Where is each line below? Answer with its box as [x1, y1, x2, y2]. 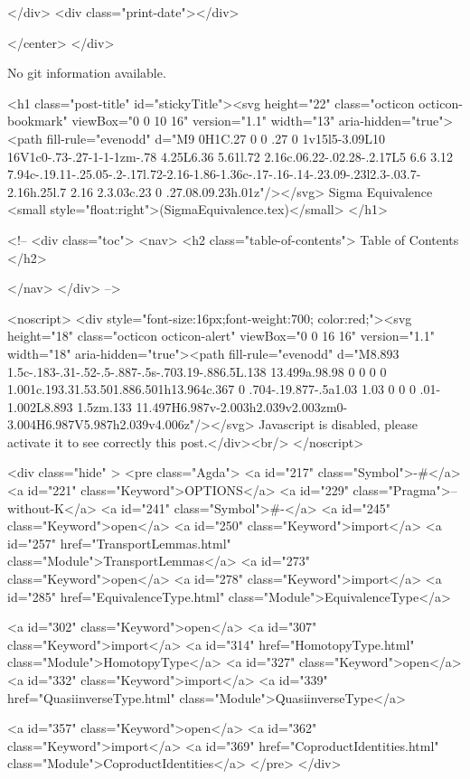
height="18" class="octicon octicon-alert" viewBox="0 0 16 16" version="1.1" [7, 326, 435, 345]
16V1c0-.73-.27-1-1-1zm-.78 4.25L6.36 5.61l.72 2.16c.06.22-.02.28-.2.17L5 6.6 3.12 [7, 146, 454, 165]
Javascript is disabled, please [258, 415, 418, 434]
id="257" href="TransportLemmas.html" [7, 533, 231, 552]
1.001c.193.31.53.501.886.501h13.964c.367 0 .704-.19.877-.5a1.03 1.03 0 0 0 [7, 380, 416, 399]
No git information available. [7, 63, 166, 82]
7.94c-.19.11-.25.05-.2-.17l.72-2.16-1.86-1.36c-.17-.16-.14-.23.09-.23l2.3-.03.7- [7, 164, 421, 183]
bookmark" [7, 111, 68, 130]
